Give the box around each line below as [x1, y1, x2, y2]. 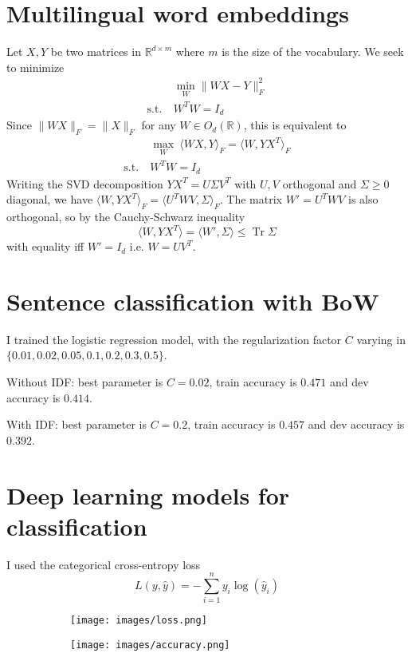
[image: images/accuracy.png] [70, 639, 230, 651]
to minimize [6, 58, 65, 75]
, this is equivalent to [243, 117, 347, 133]
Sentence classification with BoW [6, 284, 379, 317]
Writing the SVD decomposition [6, 175, 163, 192]
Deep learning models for [6, 478, 290, 511]
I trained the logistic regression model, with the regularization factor [6, 330, 342, 347]
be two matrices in [50, 43, 141, 60]
